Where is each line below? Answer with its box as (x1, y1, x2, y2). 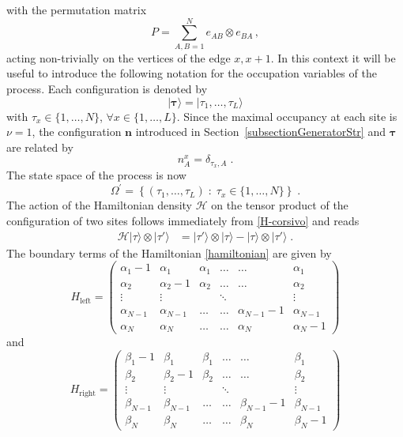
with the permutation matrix (6, 2, 147, 17)
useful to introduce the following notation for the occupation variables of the (6, 65, 377, 81)
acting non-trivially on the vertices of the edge (6, 49, 231, 66)
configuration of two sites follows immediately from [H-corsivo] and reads (6, 212, 360, 228)
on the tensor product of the (211, 197, 348, 213)
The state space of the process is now (6, 167, 186, 183)
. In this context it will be (270, 49, 396, 66)
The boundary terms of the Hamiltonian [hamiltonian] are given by (6, 244, 332, 261)
